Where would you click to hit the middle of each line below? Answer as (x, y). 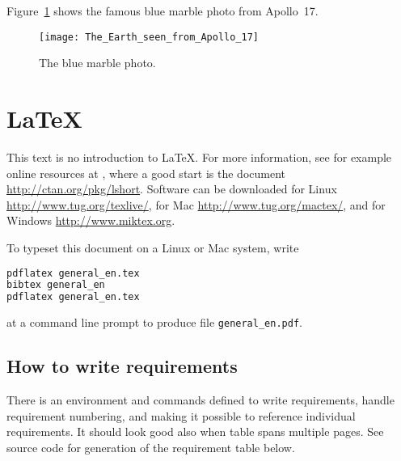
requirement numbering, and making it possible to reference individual (181, 415)
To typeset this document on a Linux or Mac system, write (153, 247)
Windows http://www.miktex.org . (91, 220)
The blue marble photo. (97, 63)
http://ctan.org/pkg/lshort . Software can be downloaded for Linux (172, 189)
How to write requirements (122, 366)
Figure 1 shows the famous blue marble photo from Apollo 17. (163, 11)
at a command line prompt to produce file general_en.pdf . (154, 322)
